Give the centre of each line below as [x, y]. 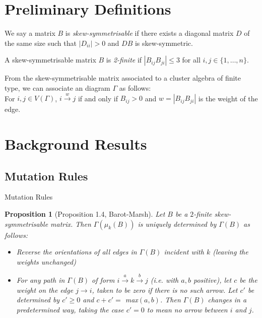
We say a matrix [30, 33]
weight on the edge [45, 290]
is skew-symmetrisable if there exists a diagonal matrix [149, 33]
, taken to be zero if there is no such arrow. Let [165, 290]
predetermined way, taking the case [70, 310]
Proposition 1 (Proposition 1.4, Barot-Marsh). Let [85, 214]
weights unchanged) [46, 261]
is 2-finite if [124, 60]
